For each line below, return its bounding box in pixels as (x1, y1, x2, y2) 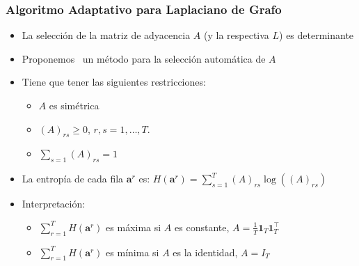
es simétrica (49, 98, 99, 112)
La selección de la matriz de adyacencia (22, 28, 191, 42)
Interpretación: (22, 196, 86, 211)
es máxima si (106, 219, 161, 234)
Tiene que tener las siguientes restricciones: (22, 75, 206, 89)
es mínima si (106, 244, 159, 259)
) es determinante (279, 28, 354, 42)
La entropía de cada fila (22, 171, 124, 186)
